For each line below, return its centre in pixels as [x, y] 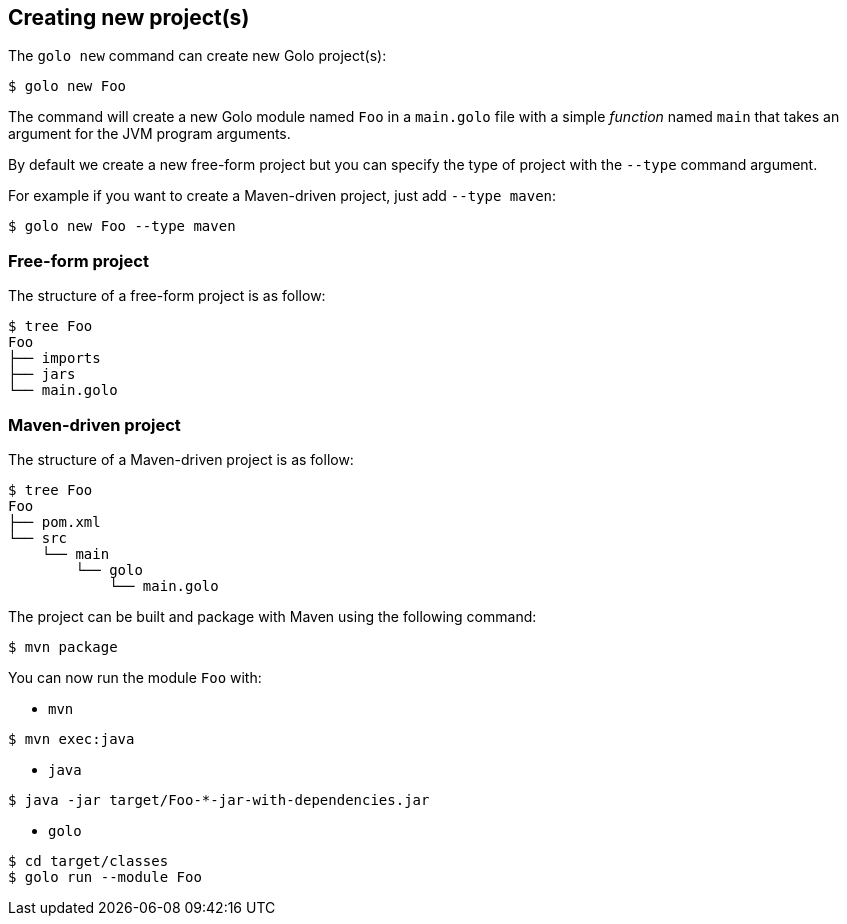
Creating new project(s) [129, 17]
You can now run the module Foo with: [135, 677]
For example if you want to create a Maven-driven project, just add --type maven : [282, 196]
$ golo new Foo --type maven [122, 226]
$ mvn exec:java [71, 738]
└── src [38, 537]
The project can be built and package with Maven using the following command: [272, 616]
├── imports [54, 358]
